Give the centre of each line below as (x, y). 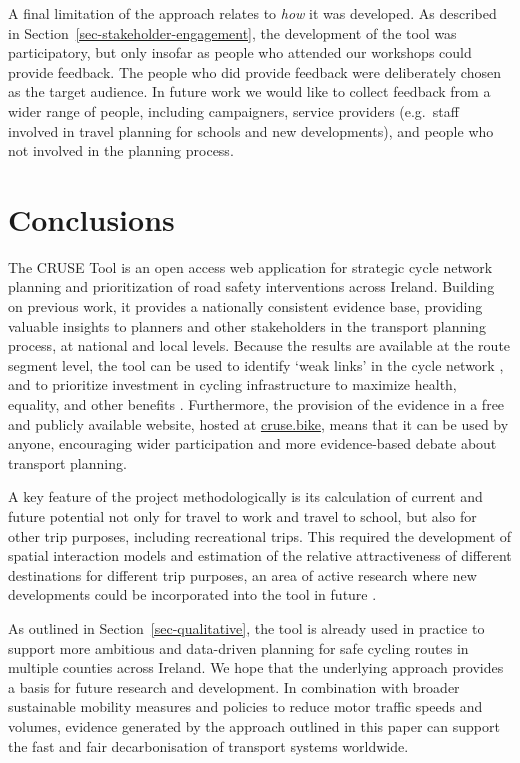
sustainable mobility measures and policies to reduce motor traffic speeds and (245, 706)
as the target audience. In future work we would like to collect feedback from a (249, 91)
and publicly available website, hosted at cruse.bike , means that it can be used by (258, 423)
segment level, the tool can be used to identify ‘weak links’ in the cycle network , (256, 364)
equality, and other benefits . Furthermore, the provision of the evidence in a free (256, 404)
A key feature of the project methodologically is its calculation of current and (245, 496)
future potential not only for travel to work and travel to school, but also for (242, 516)
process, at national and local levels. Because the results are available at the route (259, 345)
